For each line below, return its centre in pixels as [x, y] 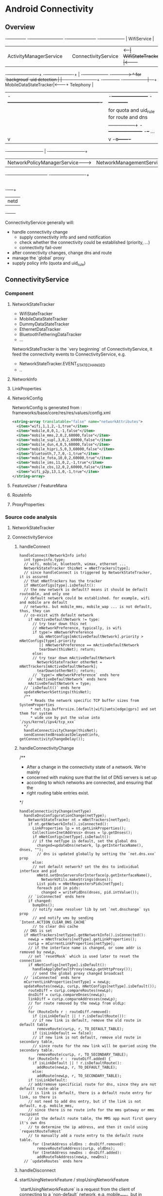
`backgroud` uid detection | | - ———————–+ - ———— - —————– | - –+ [81, 80]
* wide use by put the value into [65, 718]
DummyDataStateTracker [44, 324]
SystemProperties [37, 705]
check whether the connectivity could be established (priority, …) [85, 242]
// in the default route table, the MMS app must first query [92, 1119]
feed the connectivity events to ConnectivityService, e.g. [69, 354]
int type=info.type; [44, 560]
